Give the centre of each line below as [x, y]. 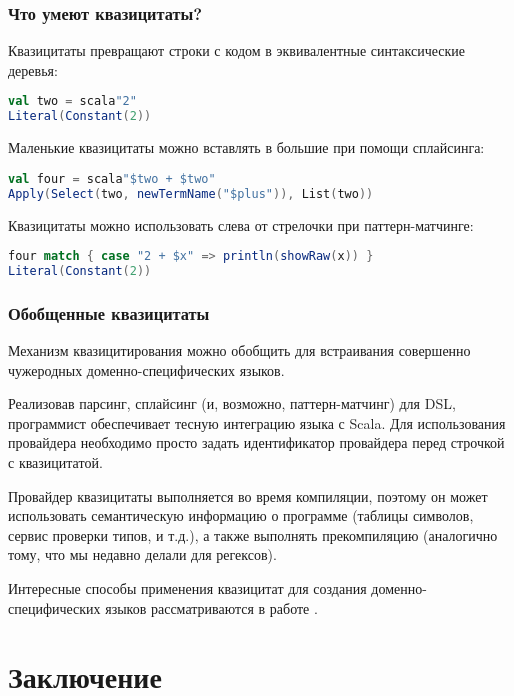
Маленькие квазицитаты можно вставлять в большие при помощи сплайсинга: [246, 147]
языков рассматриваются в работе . [211, 607]
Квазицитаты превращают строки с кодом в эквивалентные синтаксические [237, 50]
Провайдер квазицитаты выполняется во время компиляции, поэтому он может [248, 495]
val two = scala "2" [72, 101]
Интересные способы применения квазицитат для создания [187, 588]
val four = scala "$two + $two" [112, 178]
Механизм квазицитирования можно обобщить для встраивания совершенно [239, 350]
